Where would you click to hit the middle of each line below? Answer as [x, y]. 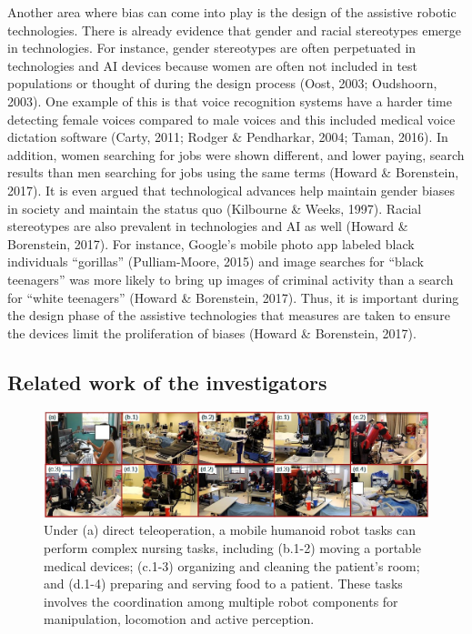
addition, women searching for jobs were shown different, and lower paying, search [236, 154]
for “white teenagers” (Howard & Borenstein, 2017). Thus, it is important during [233, 297]
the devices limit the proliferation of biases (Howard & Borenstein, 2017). [212, 332]
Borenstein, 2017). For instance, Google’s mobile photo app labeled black [211, 243]
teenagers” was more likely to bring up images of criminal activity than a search [231, 279]
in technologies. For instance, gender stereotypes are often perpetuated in [212, 48]
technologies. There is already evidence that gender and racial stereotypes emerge [235, 30]
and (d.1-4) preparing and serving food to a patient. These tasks [223, 584]
